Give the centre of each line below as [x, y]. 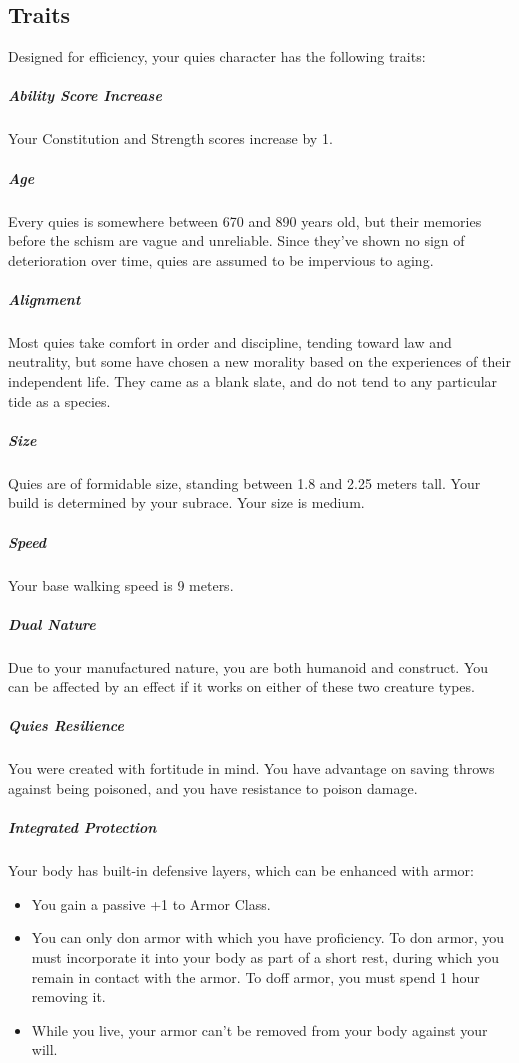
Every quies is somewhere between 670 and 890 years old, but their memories [245, 220]
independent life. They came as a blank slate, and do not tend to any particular [253, 381]
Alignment [44, 298]
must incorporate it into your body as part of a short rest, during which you [265, 956]
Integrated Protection [82, 827]
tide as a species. [59, 400]
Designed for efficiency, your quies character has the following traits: [217, 56]
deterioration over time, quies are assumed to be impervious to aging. [221, 259]
